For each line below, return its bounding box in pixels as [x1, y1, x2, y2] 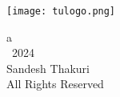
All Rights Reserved [6, 75, 104, 92]
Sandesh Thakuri [6, 59, 90, 76]
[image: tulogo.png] [6, 6, 116, 17]
